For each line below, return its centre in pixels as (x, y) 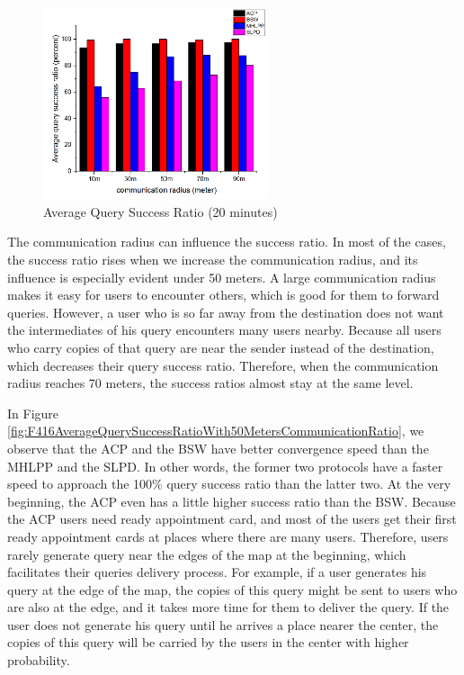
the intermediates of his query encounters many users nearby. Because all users (224, 330)
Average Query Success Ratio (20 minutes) (161, 211)
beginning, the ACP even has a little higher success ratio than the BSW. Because (232, 501)
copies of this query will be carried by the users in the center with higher (208, 642)
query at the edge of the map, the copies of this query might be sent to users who (232, 589)
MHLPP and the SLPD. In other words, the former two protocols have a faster (225, 466)
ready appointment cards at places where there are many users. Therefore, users (228, 536)
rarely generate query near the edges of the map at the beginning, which (207, 554)
